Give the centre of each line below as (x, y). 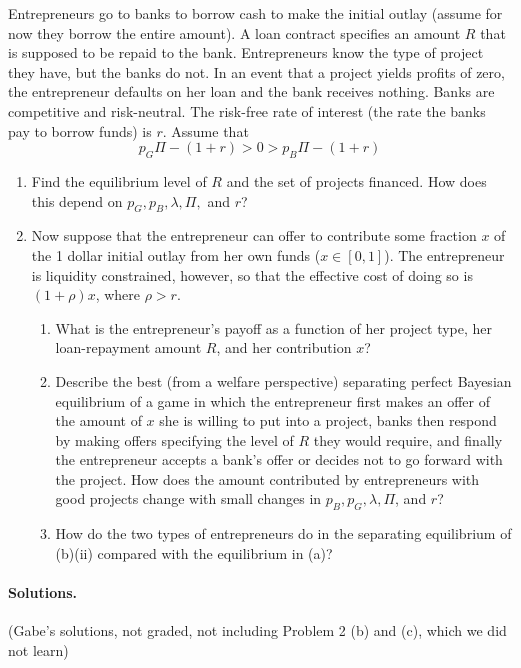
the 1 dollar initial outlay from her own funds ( (176, 254)
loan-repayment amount (128, 347)
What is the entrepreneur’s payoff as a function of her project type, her (274, 327)
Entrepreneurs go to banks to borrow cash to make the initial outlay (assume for (255, 13)
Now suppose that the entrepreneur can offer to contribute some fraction (254, 235)
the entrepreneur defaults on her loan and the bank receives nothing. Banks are (251, 91)
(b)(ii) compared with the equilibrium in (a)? (194, 552)
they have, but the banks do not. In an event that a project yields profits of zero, (256, 71)
